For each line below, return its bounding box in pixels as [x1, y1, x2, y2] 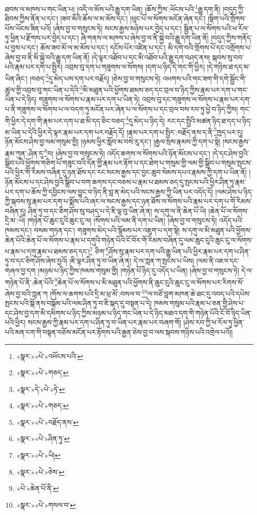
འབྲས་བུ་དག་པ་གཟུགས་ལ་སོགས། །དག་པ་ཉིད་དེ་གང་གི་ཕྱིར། [64, 62, 205, 72]
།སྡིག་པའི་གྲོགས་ [207, 13, 246, 24]
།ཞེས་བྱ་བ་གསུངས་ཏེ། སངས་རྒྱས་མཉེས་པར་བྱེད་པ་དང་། [53, 23, 182, 33]
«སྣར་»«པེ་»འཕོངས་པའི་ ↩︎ [16, 351, 83, 361]
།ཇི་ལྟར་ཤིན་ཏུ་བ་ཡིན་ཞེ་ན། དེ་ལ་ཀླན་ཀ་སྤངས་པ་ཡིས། [69, 256, 194, 266]
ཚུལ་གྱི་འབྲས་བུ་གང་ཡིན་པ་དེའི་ [5, 84, 80, 95]
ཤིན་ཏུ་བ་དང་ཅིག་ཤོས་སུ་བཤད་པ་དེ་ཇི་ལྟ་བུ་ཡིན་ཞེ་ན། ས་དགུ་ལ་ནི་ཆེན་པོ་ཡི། [28, 205, 206, 216]
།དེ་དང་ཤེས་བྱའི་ [212, 148, 249, 158]
